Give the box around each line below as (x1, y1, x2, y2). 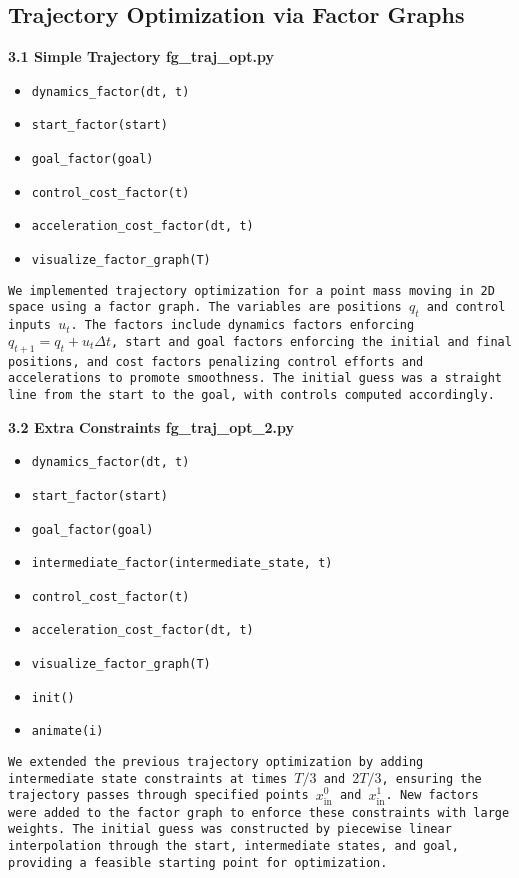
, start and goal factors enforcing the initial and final (110, 334, 512, 349)
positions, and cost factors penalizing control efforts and (8, 354, 424, 369)
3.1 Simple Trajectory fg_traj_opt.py (8, 46, 275, 67)
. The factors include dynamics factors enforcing (70, 318, 415, 333)
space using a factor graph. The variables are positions (8, 300, 402, 315)
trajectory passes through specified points (8, 788, 309, 803)
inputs (8, 318, 51, 333)
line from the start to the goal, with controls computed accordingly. (8, 387, 495, 402)
